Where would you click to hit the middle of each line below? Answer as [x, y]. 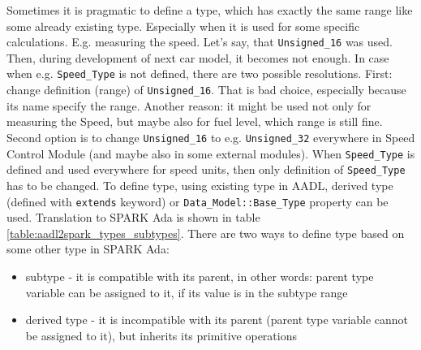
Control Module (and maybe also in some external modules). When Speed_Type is [211, 153]
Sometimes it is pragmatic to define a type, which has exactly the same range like [210, 10]
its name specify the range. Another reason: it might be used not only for [189, 105]
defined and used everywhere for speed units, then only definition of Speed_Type [206, 169]
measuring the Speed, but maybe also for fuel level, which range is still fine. [195, 121]
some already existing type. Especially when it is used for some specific [183, 26]
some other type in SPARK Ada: [88, 249]
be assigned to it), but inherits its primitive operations [161, 335]
